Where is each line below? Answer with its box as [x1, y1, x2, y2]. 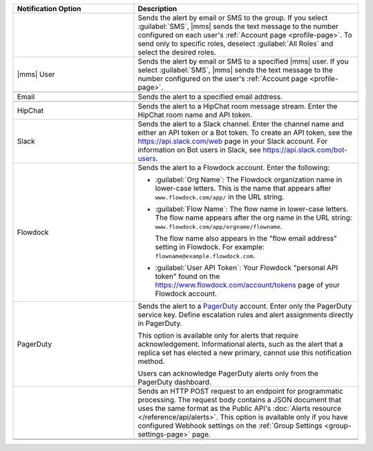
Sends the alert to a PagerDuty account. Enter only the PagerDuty [137, 301, 352, 311]
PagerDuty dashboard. [137, 377, 212, 387]
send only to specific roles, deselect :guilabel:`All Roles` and [137, 39, 334, 48]
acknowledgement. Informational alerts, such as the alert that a [137, 339, 343, 349]
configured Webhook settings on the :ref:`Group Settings [137, 421, 323, 430]
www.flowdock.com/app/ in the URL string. [155, 192, 285, 202]
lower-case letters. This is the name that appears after [155, 184, 332, 193]
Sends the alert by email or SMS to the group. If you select [137, 13, 328, 22]
